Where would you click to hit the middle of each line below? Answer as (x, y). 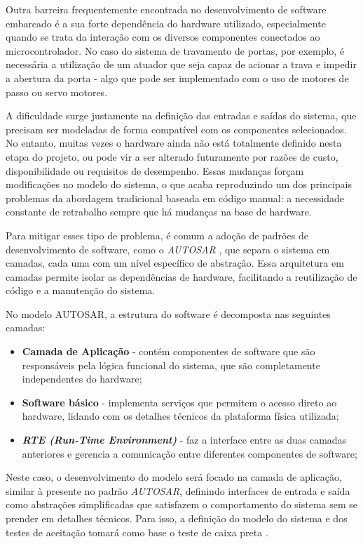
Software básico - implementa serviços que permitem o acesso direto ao (179, 402)
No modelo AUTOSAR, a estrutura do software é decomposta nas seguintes (168, 313)
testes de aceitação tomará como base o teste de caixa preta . (137, 532)
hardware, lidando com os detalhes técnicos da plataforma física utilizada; (180, 416)
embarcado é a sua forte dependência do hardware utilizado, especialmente (166, 23)
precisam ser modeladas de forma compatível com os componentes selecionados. (176, 129)
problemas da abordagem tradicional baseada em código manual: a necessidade (175, 198)
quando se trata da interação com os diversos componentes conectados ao (163, 37)
